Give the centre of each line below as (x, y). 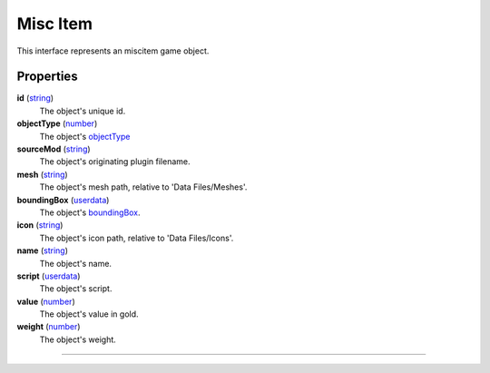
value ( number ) (46, 301)
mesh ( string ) (42, 174)
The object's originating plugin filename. (115, 162)
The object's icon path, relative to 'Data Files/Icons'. (137, 238)
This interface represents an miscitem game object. (113, 51)
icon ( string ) (40, 225)
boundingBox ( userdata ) (63, 200)
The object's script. (76, 289)
